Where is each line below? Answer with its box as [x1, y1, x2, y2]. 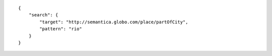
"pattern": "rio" [39, 26, 83, 32]
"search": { [28, 12, 58, 18]
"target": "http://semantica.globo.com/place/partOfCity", [39, 19, 188, 25]
